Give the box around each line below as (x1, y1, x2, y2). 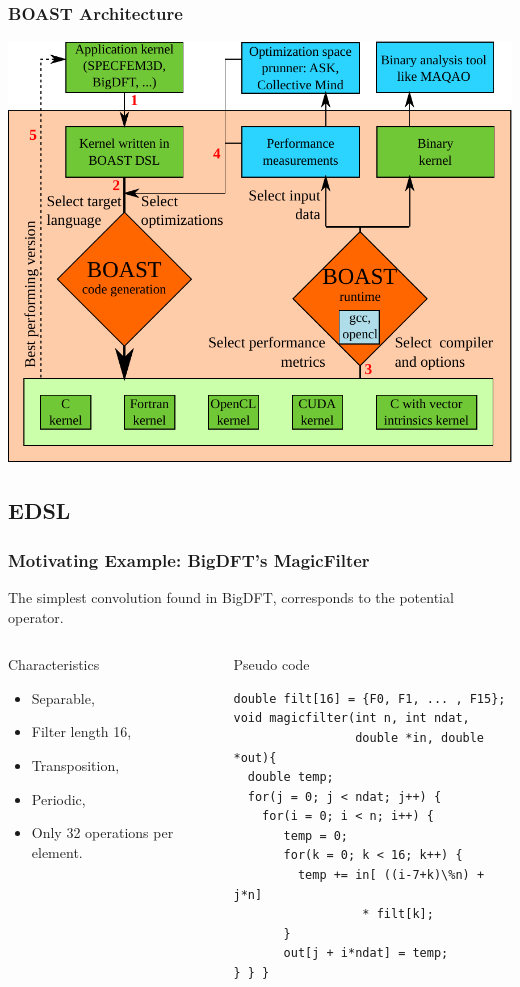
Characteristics (8, 654, 100, 675)
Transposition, (31, 754, 120, 775)
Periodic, (31, 788, 86, 809)
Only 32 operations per (31, 822, 174, 843)
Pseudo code (233, 654, 310, 675)
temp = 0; (283, 828, 349, 843)
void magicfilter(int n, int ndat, (233, 711, 470, 726)
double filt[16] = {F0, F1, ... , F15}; (233, 691, 506, 706)
